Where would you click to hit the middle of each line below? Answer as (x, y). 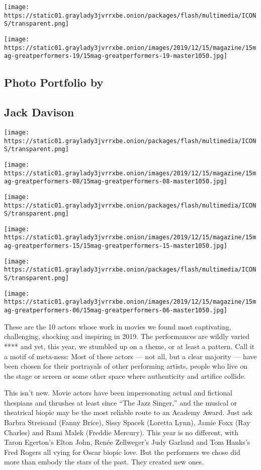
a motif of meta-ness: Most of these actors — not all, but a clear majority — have (130, 356)
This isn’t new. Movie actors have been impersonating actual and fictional (118, 393)
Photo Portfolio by (54, 82)
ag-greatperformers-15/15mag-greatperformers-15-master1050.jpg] (116, 246)
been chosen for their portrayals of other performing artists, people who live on (126, 366)
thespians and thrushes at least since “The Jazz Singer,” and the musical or (121, 402)
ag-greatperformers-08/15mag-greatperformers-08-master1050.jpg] (116, 182)
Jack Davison (39, 112)
